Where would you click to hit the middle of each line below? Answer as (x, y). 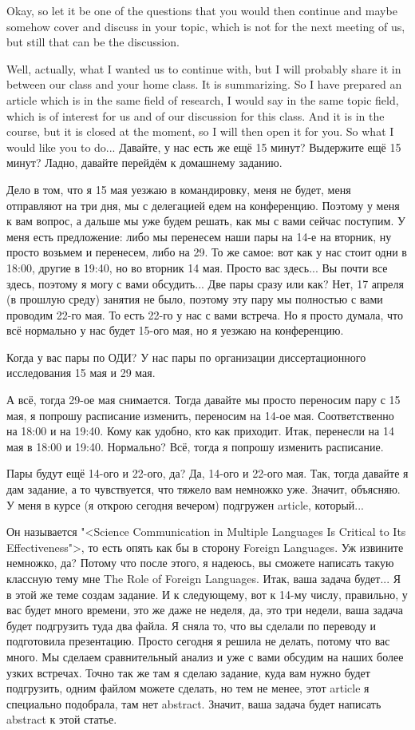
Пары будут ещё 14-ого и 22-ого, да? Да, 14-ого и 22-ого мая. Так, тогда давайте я (207, 473)
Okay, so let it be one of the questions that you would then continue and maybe (202, 10)
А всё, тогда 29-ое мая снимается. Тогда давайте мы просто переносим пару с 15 (204, 400)
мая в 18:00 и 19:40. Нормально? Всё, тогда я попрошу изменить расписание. (195, 446)
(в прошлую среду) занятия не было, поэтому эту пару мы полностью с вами (195, 299)
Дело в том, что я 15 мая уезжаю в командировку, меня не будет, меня (179, 189)
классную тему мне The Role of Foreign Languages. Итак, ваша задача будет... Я (204, 578)
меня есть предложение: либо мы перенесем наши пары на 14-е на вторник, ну (199, 236)
